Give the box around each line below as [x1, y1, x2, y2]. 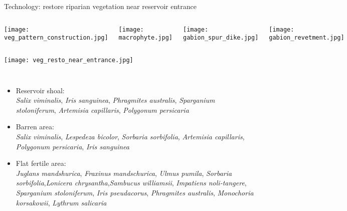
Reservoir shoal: [16, 85, 65, 95]
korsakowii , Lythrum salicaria [16, 197, 107, 207]
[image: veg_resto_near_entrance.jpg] [4, 56, 133, 64]
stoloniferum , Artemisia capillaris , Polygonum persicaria [16, 104, 189, 115]
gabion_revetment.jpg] [269, 34, 344, 42]
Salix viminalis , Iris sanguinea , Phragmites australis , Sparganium [16, 95, 215, 105]
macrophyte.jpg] [118, 34, 172, 42]
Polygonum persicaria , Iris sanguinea [16, 141, 129, 151]
